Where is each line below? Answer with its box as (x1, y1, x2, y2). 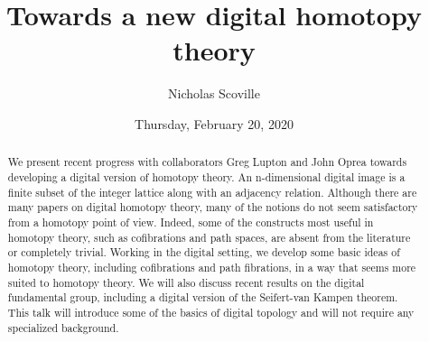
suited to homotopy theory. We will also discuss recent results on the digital (7, 274, 365, 290)
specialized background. (7, 319, 119, 335)
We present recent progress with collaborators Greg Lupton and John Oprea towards (7, 154, 407, 170)
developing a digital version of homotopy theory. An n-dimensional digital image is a (7, 169, 406, 184)
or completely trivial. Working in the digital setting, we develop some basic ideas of (7, 245, 400, 260)
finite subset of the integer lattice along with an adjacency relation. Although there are (7, 184, 417, 199)
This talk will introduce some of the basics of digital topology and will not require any (7, 304, 415, 319)
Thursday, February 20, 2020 (135, 114, 294, 133)
